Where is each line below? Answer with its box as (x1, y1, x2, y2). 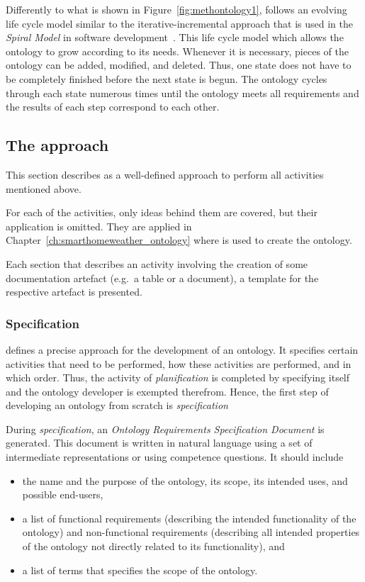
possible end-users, (22, 487, 103, 502)
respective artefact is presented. (6, 284, 142, 299)
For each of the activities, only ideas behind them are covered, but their (6, 205, 318, 220)
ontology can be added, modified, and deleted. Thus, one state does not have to (6, 57, 352, 72)
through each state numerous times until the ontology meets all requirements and (6, 85, 359, 100)
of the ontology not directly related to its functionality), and (22, 539, 285, 554)
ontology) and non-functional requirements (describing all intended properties (22, 525, 360, 539)
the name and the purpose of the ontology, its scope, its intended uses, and (22, 473, 348, 488)
